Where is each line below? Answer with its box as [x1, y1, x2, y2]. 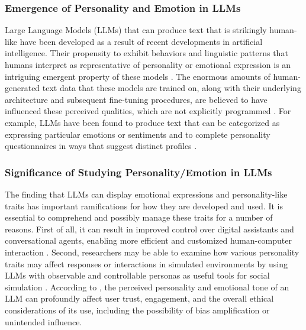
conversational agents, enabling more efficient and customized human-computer [5, 234, 292, 247]
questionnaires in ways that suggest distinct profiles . [5, 140, 197, 152]
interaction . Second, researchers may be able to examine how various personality [5, 245, 299, 258]
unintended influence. [5, 315, 82, 328]
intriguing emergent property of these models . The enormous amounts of [5, 70, 270, 82]
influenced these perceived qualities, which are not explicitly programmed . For [5, 105, 291, 117]
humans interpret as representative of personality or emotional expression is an [5, 59, 291, 70]
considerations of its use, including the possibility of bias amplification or [5, 303, 270, 316]
